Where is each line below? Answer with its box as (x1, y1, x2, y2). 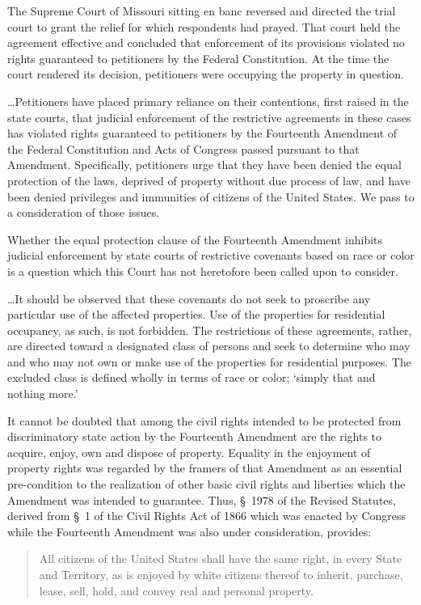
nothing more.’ (7, 385, 78, 402)
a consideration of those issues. (7, 204, 160, 221)
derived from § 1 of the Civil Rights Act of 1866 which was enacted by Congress (7, 507, 406, 524)
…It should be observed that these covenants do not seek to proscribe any (7, 290, 371, 307)
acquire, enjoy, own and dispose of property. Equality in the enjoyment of (7, 443, 371, 460)
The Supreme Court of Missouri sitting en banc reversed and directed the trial (7, 2, 396, 19)
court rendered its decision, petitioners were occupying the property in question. (7, 66, 404, 82)
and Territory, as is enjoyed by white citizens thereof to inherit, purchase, (39, 566, 403, 582)
